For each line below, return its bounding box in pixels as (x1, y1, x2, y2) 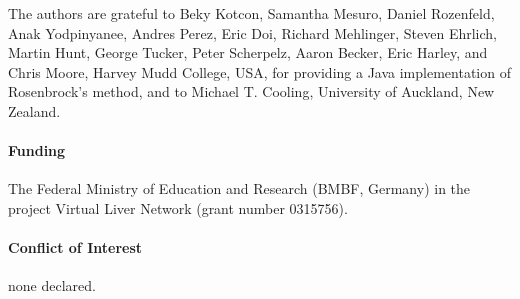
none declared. (8, 275, 96, 296)
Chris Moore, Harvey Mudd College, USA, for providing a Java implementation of (8, 61, 511, 82)
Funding (8, 140, 66, 161)
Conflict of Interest (8, 237, 143, 258)
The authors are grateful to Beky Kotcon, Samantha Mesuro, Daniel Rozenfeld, (8, 3, 495, 23)
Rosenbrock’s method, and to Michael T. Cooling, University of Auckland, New (8, 81, 495, 102)
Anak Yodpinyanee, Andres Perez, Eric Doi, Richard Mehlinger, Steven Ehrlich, (8, 22, 498, 43)
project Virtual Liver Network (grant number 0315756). (8, 197, 348, 218)
